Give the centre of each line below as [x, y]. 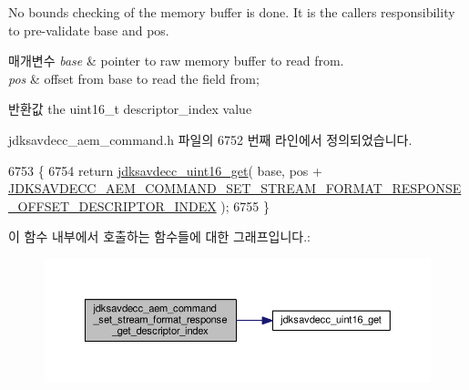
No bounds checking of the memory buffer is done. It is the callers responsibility [232, 12]
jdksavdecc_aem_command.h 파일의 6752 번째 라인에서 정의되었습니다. [210, 139]
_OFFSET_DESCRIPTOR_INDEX [112, 205]
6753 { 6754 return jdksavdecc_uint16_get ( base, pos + [165, 170]
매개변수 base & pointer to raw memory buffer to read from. [176, 61]
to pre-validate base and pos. [89, 30]
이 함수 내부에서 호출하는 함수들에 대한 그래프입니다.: [159, 236]
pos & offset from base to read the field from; [134, 78]
